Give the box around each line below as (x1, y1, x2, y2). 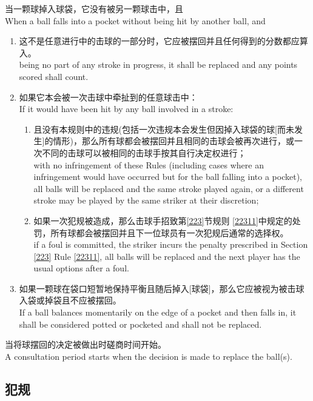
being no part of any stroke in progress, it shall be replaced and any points (19, 58, 298, 71)
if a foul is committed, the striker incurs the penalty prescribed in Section (33, 238, 308, 251)
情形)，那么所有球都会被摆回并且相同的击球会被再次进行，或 (53, 134, 294, 147)
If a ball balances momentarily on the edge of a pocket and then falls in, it (19, 306, 297, 319)
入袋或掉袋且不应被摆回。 (19, 294, 121, 307)
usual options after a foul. (33, 262, 129, 274)
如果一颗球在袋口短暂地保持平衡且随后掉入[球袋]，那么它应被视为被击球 (19, 282, 305, 294)
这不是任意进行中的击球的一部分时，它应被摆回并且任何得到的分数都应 (19, 35, 300, 47)
